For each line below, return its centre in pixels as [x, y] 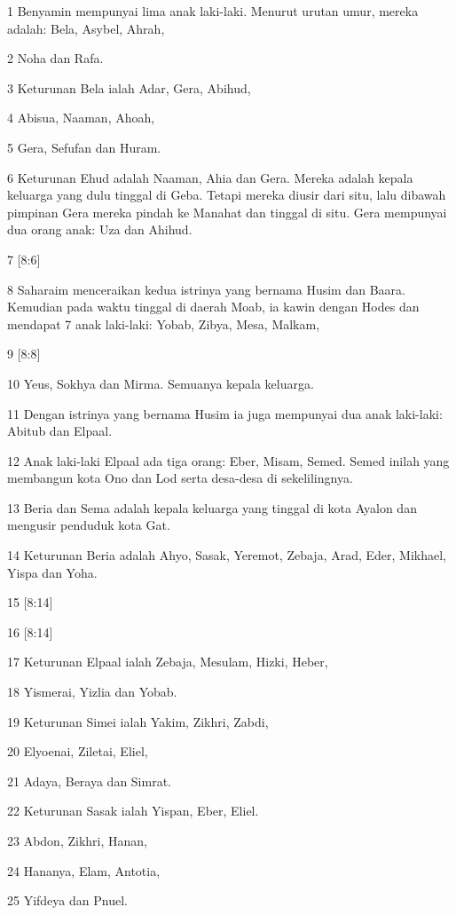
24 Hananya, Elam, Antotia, [84, 870]
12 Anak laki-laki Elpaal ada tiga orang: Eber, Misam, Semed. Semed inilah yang [228, 460]
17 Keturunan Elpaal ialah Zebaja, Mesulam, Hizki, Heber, [168, 662]
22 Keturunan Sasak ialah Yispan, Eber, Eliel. [133, 811]
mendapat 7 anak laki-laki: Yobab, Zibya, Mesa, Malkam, [164, 323]
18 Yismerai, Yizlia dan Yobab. [92, 692]
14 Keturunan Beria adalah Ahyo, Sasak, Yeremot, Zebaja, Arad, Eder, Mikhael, [227, 555]
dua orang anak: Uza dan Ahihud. [100, 229]
